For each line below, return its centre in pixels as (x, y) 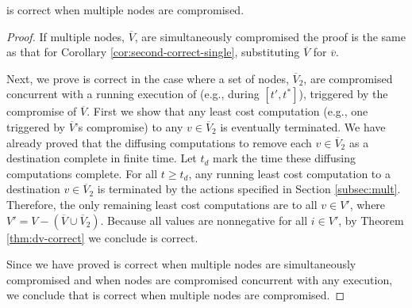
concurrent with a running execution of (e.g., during (133, 94)
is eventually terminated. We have (303, 126)
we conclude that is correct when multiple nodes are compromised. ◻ (176, 295)
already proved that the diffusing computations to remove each (159, 142)
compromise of (42, 111)
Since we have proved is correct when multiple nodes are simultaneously (181, 264)
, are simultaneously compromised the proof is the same (270, 36)
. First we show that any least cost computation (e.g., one (227, 111)
